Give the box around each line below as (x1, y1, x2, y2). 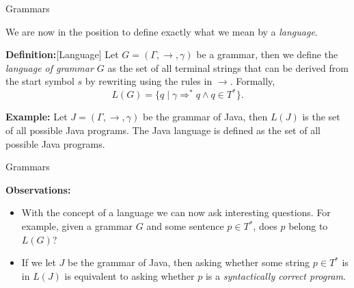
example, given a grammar (21, 219, 133, 233)
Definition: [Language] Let (5, 47, 119, 62)
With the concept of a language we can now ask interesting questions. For (21, 205, 331, 220)
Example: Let (5, 109, 68, 124)
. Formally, (230, 74, 275, 88)
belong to (288, 219, 328, 233)
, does (253, 219, 277, 233)
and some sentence (146, 219, 224, 233)
